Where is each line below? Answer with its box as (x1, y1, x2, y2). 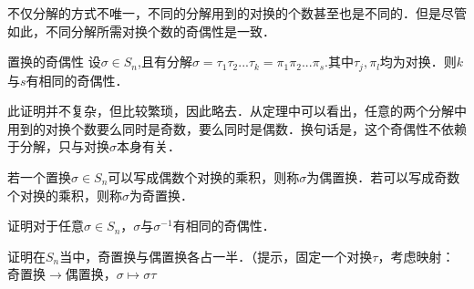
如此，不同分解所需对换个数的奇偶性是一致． (7, 21, 275, 40)
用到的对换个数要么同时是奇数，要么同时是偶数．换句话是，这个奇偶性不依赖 (7, 119, 467, 138)
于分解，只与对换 (7, 137, 109, 156)
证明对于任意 (7, 216, 84, 235)
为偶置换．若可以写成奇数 (306, 168, 460, 187)
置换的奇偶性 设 (7, 52, 101, 71)
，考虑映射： (377, 246, 455, 265)
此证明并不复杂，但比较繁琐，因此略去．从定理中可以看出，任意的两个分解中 (7, 101, 467, 120)
